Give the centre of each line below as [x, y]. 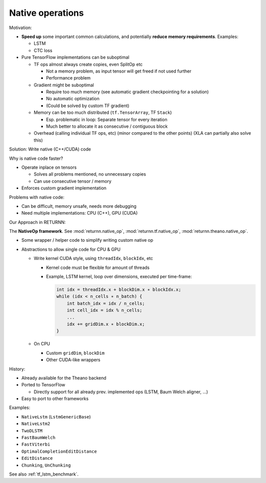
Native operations [46, 13]
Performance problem [68, 78]
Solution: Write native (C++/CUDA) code [50, 149]
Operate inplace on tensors [49, 167]
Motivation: [20, 28]
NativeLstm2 [36, 424]
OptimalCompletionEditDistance [59, 451]
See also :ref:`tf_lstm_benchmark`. [44, 474]
